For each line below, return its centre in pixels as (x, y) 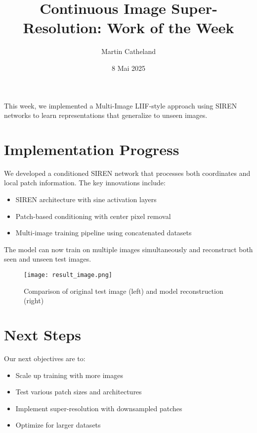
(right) (34, 300)
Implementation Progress (92, 149)
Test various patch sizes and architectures (79, 392)
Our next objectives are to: (45, 358)
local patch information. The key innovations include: (85, 183)
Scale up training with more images (69, 375)
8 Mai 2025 (128, 68)
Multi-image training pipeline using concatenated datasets (104, 233)
